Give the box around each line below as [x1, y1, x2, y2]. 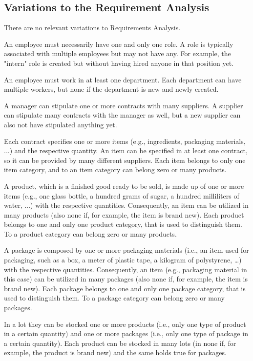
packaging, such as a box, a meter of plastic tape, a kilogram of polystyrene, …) [4, 255, 242, 265]
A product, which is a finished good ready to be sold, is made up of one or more [4, 180, 244, 191]
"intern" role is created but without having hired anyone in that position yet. [4, 58, 234, 68]
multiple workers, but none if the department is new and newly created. [4, 84, 219, 94]
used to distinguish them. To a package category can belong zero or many [4, 293, 225, 303]
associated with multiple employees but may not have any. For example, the [4, 48, 231, 59]
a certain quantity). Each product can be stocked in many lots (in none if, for [4, 338, 236, 348]
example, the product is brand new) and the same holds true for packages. [4, 347, 227, 358]
